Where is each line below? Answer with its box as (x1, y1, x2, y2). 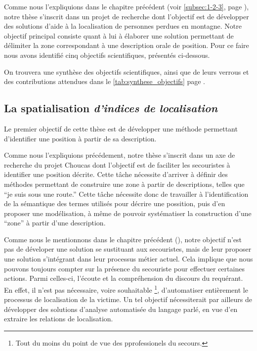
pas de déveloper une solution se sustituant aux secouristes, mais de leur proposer (4, 244, 252, 254)
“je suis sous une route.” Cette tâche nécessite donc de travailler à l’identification (4, 188, 249, 199)
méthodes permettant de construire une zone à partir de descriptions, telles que (4, 178, 245, 189)
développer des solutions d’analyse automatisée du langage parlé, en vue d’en (4, 304, 238, 314)
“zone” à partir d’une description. (4, 218, 106, 228)
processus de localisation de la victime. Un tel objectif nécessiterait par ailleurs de (4, 294, 252, 305)
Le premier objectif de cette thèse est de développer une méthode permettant (4, 123, 238, 133)
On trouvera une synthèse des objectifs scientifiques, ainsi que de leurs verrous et (4, 66, 249, 77)
